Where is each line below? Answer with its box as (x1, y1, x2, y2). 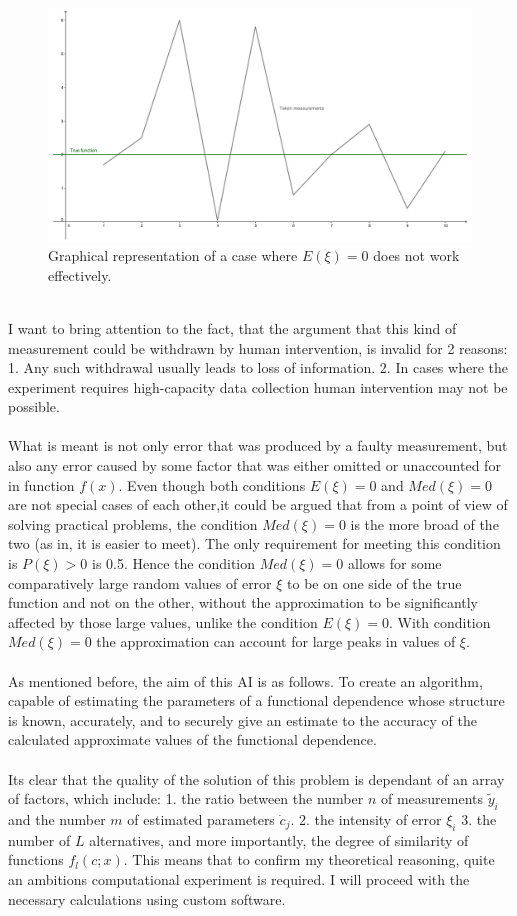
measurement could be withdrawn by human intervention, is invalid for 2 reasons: (8, 337, 508, 358)
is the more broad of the (350, 513, 499, 534)
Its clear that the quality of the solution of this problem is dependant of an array (8, 768, 505, 789)
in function (8, 474, 75, 495)
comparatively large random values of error (8, 572, 272, 593)
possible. (8, 396, 60, 417)
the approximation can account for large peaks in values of (96, 631, 456, 652)
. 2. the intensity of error (290, 808, 442, 829)
